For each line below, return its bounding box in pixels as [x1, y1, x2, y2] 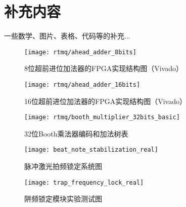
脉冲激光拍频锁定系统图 [24, 161, 102, 171]
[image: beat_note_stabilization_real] [24, 146, 158, 154]
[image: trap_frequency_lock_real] [24, 179, 144, 186]
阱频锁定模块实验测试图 [24, 193, 102, 204]
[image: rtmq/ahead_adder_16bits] [24, 81, 141, 88]
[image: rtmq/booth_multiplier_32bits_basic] [24, 114, 180, 121]
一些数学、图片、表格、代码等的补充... [4, 30, 130, 41]
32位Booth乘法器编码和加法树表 [24, 128, 128, 139]
